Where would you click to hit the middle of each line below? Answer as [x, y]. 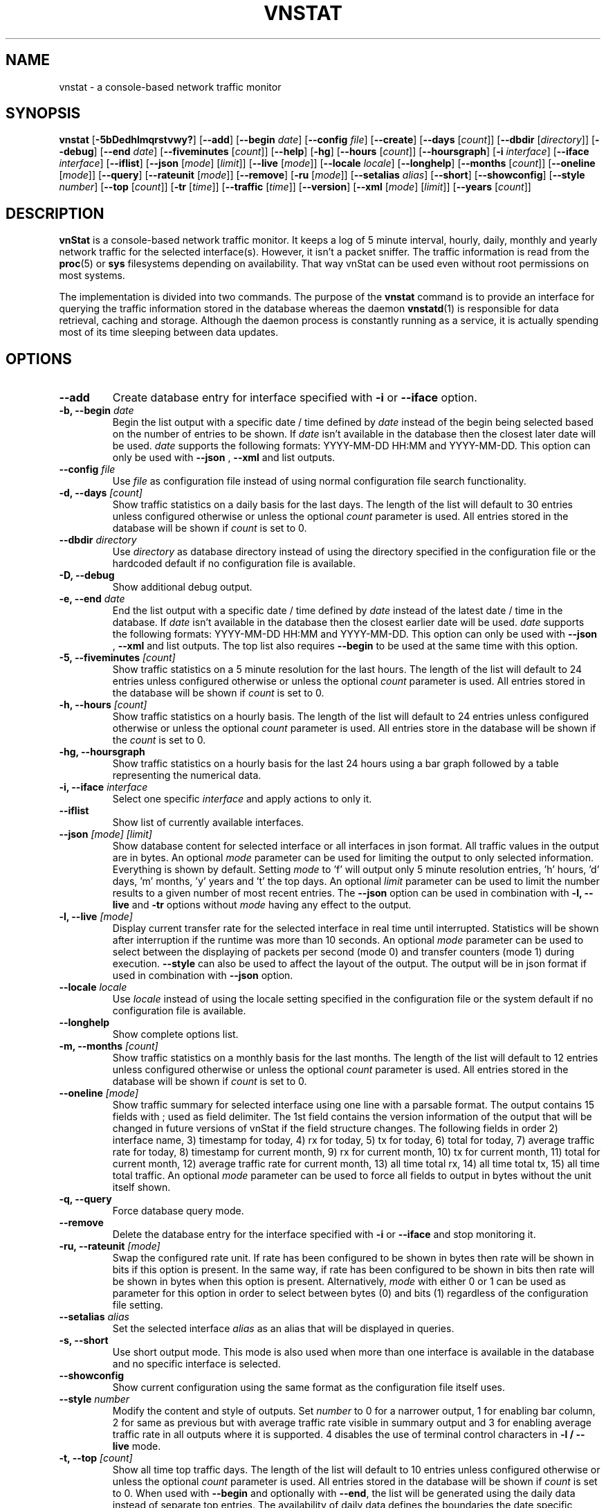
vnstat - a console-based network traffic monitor [170, 87]
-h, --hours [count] [103, 705]
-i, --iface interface [103, 787]
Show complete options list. [175, 1034]
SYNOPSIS [43, 114]
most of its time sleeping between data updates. [169, 332]
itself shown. [141, 1187]
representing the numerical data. [187, 775]
